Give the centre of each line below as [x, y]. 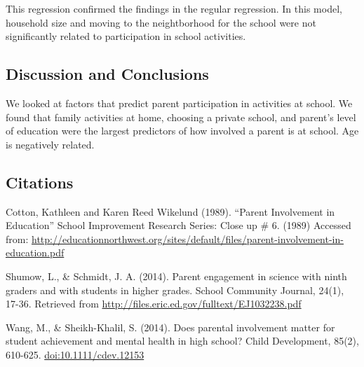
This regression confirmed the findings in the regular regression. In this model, [174, 8]
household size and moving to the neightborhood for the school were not [161, 22]
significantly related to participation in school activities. [126, 36]
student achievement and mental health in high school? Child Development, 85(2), [182, 341]
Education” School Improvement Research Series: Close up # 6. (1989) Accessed [178, 225]
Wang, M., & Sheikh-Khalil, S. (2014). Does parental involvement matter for [170, 327]
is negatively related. [50, 144]
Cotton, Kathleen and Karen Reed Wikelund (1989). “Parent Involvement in [170, 211]
